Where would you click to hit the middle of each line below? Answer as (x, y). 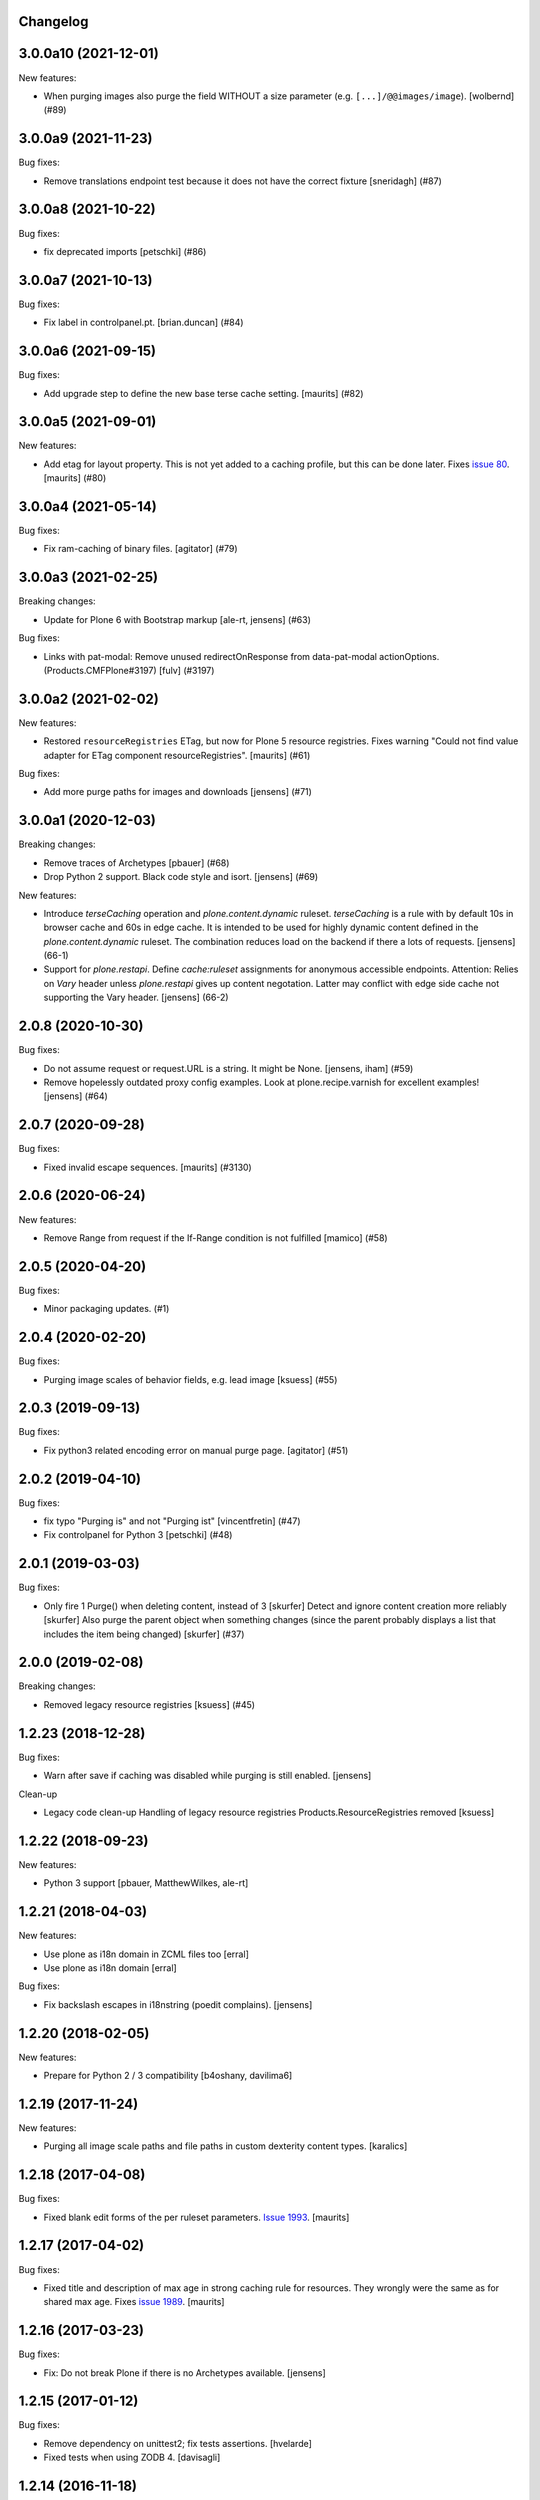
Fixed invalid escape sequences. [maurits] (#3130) (147, 1167)
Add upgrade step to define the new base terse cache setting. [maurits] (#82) (203, 393)
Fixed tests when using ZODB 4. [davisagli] (132, 2457)
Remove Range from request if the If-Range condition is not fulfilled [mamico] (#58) (216, 1237)
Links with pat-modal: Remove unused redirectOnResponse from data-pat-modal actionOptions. (241, 656)
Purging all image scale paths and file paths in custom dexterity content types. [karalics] (225, 2146)
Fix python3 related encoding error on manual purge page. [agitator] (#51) (196, 1450)
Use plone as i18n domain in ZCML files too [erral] (146, 1954)
